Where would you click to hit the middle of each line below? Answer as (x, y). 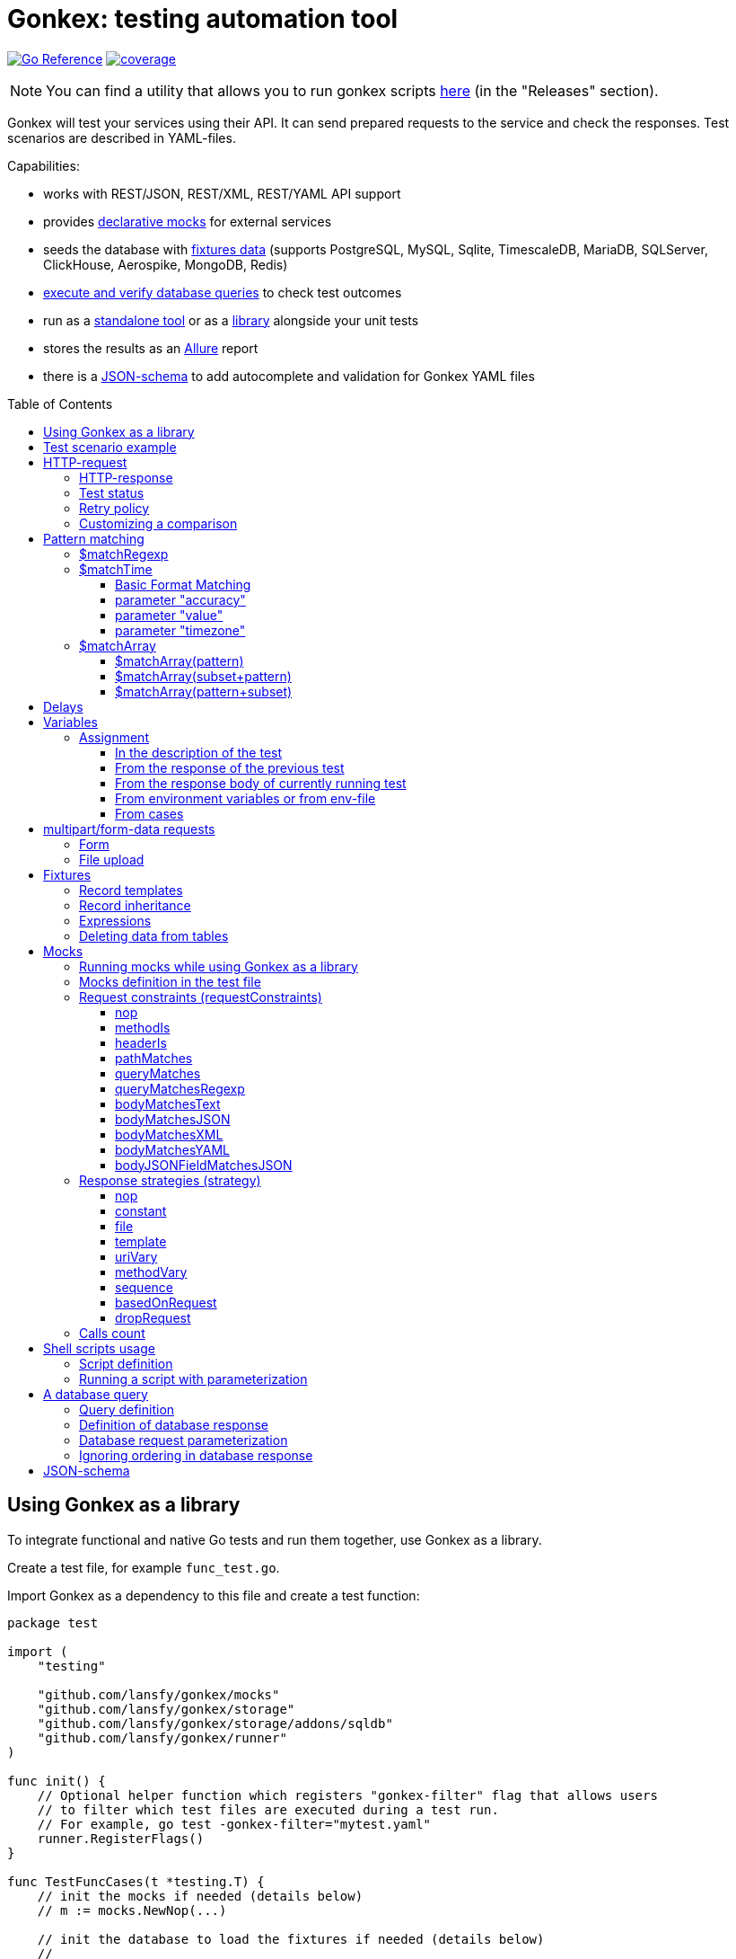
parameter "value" (169, 615)
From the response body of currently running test (261, 783)
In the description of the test (199, 752)
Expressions (115, 920)
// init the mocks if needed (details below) (200, 1896)
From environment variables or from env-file (245, 798)
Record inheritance (135, 905)
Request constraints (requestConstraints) (201, 997)
